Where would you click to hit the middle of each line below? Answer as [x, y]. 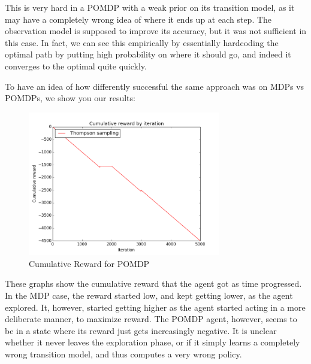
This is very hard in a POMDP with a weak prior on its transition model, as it [150, 7]
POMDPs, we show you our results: [70, 98]
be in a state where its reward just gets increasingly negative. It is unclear [141, 330]
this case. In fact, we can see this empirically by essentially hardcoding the [142, 42]
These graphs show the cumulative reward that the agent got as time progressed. [153, 283]
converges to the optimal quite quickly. [76, 66]
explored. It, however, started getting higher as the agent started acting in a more [155, 307]
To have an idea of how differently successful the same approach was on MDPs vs [155, 86]
